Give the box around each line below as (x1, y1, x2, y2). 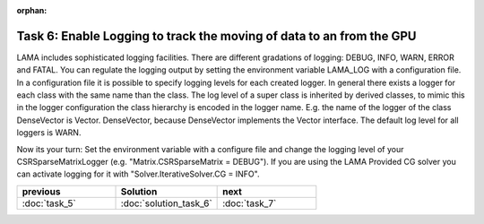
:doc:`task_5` (22, 197, 76, 210)
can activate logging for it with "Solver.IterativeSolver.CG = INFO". (16, 168, 260, 179)
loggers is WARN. (16, 127, 82, 138)
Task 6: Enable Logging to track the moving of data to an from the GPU (16, 28, 417, 44)
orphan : (16, 5, 48, 15)
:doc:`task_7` (222, 197, 277, 210)
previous (22, 185, 61, 197)
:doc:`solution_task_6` (120, 197, 212, 210)
